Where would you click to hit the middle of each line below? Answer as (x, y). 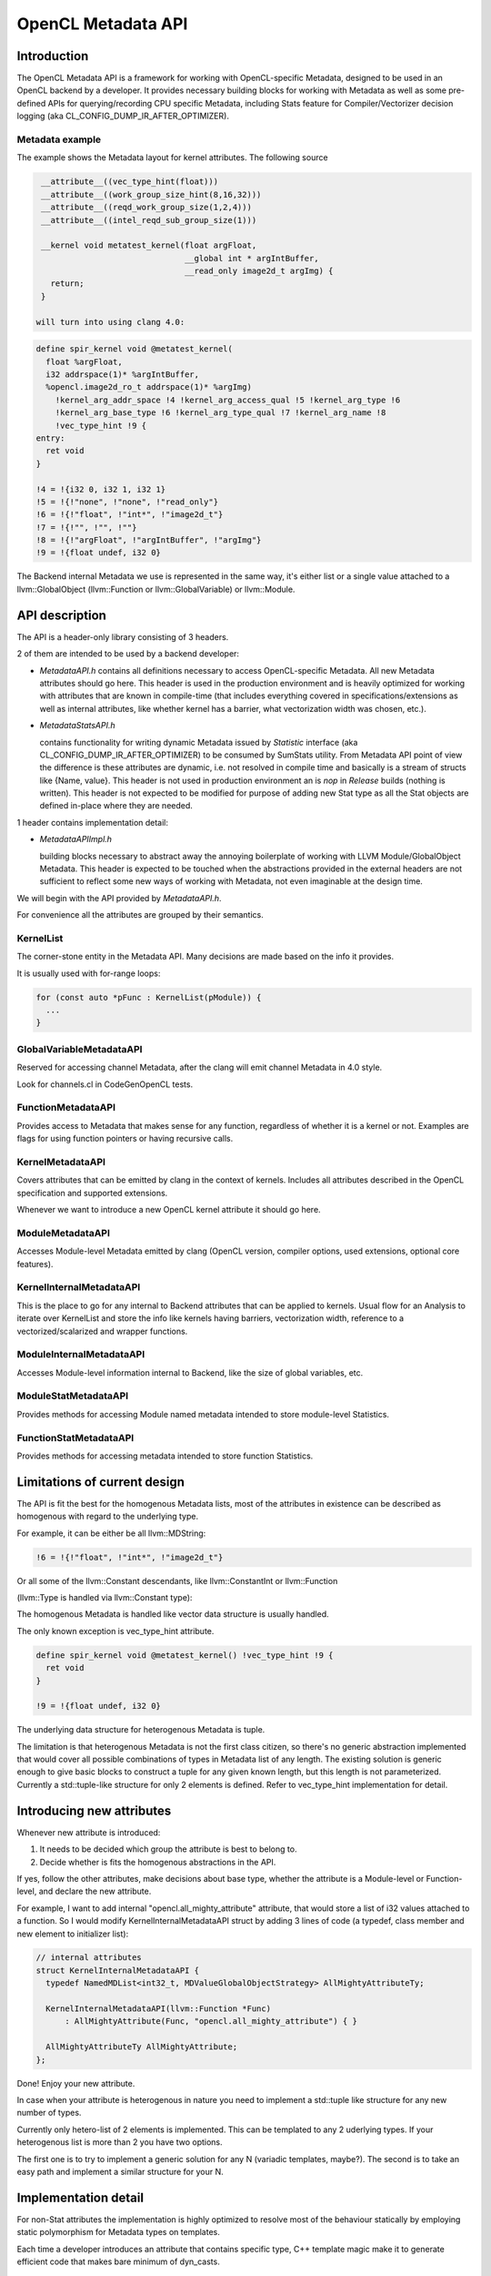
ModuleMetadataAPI (64, 1233)
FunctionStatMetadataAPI (75, 1438)
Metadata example (59, 139)
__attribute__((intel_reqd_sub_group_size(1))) (149, 220)
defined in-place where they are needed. (116, 806)
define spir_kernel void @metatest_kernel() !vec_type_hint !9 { (185, 1655)
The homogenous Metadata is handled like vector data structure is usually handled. (173, 1614)
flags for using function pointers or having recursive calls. (125, 1139)
